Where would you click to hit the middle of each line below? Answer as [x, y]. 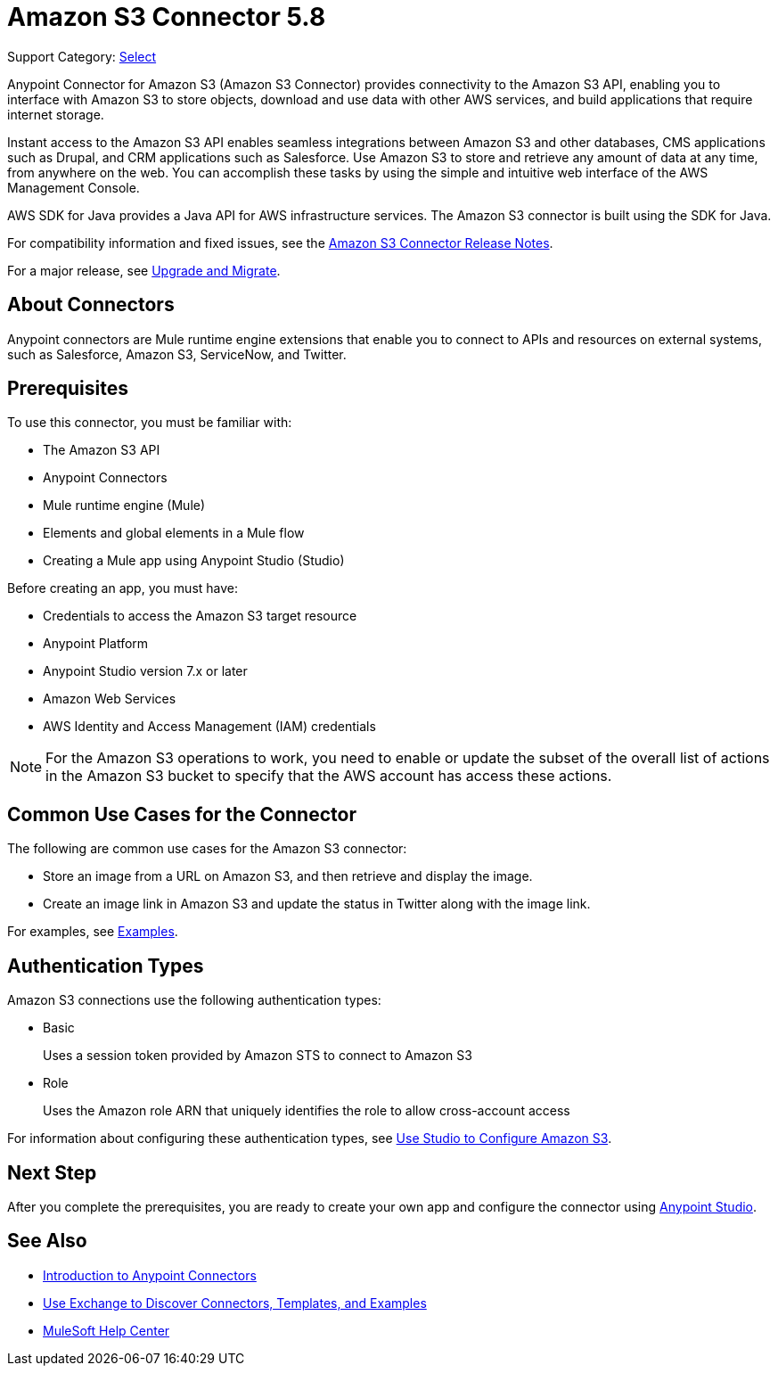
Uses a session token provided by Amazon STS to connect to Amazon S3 [258, 1056]
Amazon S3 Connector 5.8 [167, 17]
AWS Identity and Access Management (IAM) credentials [209, 727]
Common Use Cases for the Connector [182, 814]
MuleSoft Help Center [106, 1330]
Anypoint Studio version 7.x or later [145, 671]
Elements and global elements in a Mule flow [174, 533]
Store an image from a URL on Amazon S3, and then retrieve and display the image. [288, 876]
